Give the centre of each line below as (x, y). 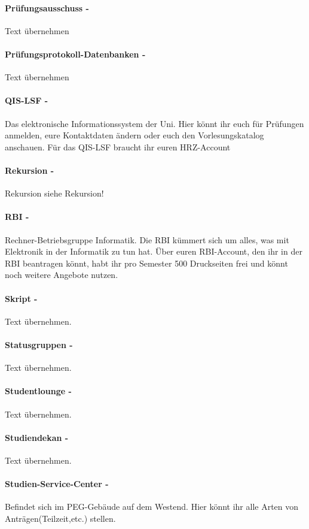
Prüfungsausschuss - (47, 7)
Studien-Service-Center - (57, 484)
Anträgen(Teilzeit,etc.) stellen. (60, 518)
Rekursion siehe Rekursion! (54, 193)
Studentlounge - (38, 391)
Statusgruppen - (39, 344)
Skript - (21, 298)
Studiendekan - (37, 437)
